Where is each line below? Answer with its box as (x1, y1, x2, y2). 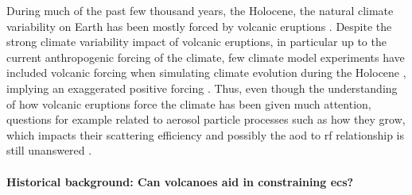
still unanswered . (6, 142, 92, 159)
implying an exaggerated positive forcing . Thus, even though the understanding (6, 79, 398, 96)
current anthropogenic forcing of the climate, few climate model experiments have (6, 48, 405, 65)
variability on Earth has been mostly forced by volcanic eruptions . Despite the (6, 17, 392, 34)
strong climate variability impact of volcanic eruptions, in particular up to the (6, 33, 387, 50)
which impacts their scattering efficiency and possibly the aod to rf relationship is (6, 126, 404, 143)
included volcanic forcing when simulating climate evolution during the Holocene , (6, 64, 406, 81)
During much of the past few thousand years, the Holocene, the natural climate (6, 2, 394, 18)
